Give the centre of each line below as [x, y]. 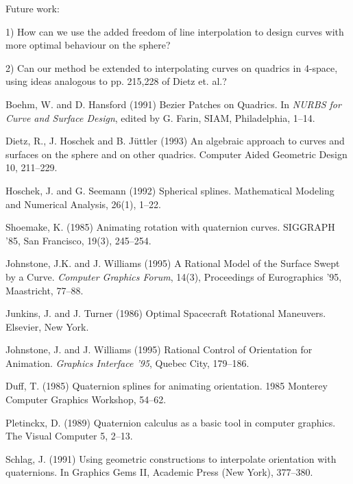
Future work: [33, 8]
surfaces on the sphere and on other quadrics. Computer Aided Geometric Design [176, 154]
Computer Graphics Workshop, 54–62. [86, 399]
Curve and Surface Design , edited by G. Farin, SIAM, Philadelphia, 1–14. [160, 117]
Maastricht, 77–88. [45, 290]
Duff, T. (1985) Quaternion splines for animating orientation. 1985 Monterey [167, 386]
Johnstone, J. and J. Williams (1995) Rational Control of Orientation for [159, 349]
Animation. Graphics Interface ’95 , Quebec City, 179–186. [127, 362]
